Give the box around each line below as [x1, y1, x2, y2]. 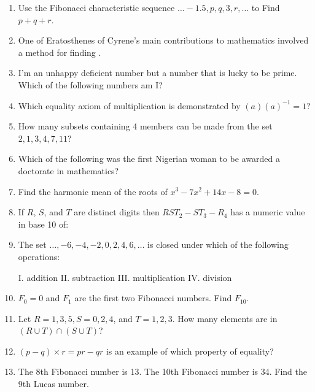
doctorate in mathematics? [18, 164, 119, 177]
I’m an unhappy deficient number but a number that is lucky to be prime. [18, 66, 297, 79]
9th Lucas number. [18, 377, 89, 390]
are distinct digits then [74, 206, 160, 218]
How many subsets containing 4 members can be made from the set [18, 120, 273, 133]
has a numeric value [230, 206, 305, 218]
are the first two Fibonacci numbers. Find [74, 291, 232, 304]
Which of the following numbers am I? [18, 78, 163, 91]
